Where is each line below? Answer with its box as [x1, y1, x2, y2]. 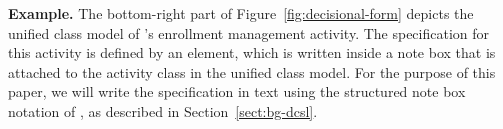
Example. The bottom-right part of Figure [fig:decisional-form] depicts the [8, 3, 474, 23]
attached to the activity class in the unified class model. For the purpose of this [8, 61, 496, 82]
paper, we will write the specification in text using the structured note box [8, 81, 466, 102]
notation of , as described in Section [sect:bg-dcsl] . [8, 100, 318, 121]
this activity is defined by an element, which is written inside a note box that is [8, 42, 496, 63]
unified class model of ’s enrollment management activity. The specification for [8, 22, 490, 43]
